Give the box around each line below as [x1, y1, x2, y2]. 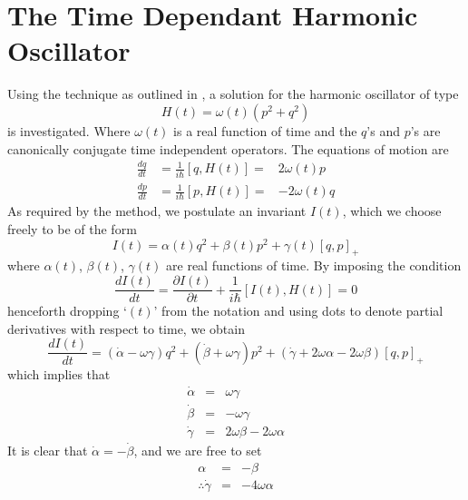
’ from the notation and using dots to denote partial [153, 301, 444, 320]
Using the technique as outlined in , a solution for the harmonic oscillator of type [7, 84, 459, 103]
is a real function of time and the [173, 121, 357, 140]
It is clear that [7, 441, 88, 460]
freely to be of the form [7, 220, 137, 238]
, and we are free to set [133, 441, 262, 460]
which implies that [7, 364, 111, 383]
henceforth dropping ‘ [7, 301, 127, 320]
